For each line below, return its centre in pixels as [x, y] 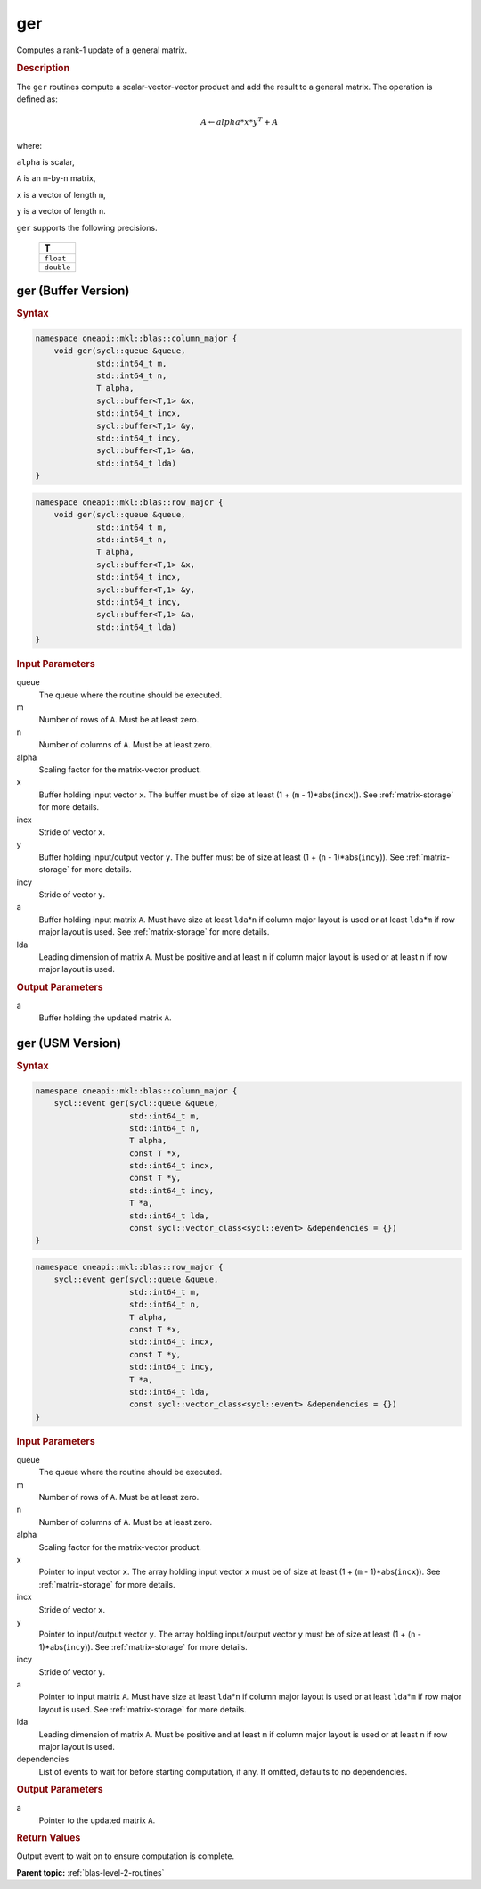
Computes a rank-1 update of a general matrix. [102, 50]
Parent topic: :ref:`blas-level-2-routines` [90, 1872]
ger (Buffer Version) [73, 291]
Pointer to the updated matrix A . [97, 1820]
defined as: [37, 99]
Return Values [49, 1838]
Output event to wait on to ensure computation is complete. [126, 1856]
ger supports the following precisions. [87, 227]
